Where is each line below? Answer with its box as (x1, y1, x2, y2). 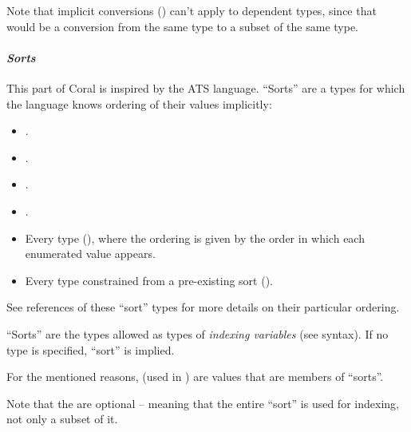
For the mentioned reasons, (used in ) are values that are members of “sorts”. (6, 368, 384, 385)
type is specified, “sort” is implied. (6, 341, 175, 358)
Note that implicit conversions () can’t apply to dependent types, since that (6, 2, 377, 18)
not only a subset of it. (6, 410, 118, 427)
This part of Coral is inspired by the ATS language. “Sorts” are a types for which (6, 79, 405, 96)
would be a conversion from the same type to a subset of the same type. (6, 18, 359, 34)
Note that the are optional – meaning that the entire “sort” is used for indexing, (6, 394, 399, 411)
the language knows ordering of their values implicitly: (6, 95, 272, 112)
